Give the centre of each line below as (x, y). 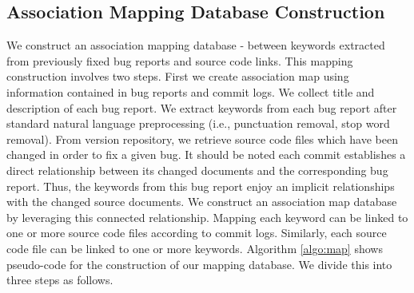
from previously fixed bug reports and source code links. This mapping (180, 60)
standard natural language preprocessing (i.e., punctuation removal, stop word (198, 123)
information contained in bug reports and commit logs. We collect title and (191, 91)
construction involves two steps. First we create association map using (178, 76)
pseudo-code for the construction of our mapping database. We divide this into (199, 264)
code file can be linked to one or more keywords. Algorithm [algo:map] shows (195, 248)
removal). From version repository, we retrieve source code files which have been (202, 139)
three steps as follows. (60, 280)
